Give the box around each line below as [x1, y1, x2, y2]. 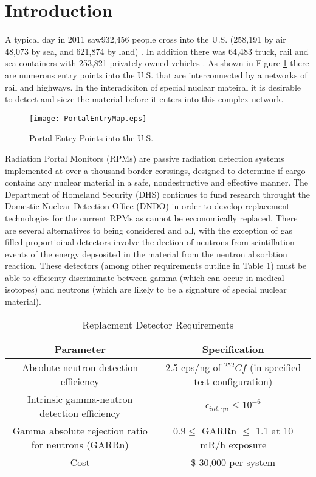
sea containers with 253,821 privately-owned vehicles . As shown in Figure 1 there [5, 57, 309, 69]
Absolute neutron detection [22, 360, 139, 374]
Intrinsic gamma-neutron [27, 391, 133, 406]
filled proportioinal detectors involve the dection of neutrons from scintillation [5, 235, 295, 248]
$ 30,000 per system [191, 454, 276, 469]
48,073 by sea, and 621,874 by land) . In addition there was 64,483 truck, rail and [5, 44, 309, 57]
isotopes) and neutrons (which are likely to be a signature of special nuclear [5, 283, 287, 296]
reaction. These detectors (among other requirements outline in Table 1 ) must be [5, 259, 307, 272]
